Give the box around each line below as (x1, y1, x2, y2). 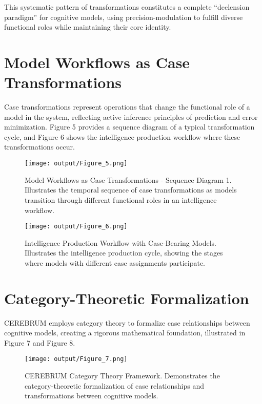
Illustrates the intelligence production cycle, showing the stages (25, 247, 223, 258)
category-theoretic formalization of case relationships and (25, 380, 204, 391)
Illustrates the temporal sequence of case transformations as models (25, 184, 237, 195)
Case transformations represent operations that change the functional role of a (4, 101, 250, 112)
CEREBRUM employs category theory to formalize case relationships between (4, 317, 250, 328)
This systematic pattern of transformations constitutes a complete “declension (4, 2, 250, 12)
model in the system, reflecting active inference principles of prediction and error (4, 111, 258, 122)
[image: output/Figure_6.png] (25, 223, 128, 230)
